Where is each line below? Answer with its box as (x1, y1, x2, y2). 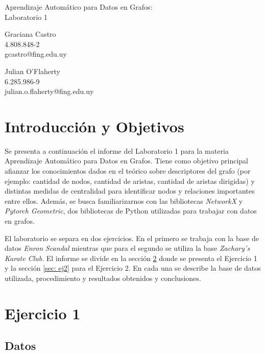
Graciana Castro (5, 29, 56, 39)
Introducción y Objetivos (5, 115, 184, 136)
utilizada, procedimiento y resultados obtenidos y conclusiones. (5, 273, 201, 283)
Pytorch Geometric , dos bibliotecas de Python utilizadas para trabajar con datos (5, 205, 257, 216)
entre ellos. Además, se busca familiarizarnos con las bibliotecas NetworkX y (5, 195, 243, 206)
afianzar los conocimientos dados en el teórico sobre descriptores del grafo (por (5, 166, 251, 176)
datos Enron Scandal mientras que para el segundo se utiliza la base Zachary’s (5, 243, 250, 253)
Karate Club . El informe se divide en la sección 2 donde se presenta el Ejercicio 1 (5, 252, 257, 263)
